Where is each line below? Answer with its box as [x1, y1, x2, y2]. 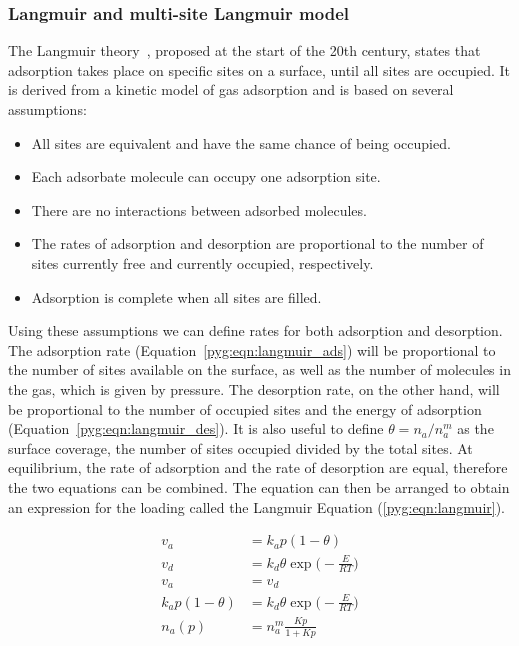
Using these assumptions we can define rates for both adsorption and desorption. [8, 320, 503, 341]
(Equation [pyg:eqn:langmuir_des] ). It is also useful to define [8, 418, 384, 439]
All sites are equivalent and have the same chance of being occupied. [31, 132, 451, 153]
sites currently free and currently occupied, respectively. [31, 252, 374, 273]
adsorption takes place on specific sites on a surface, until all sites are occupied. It [8, 59, 510, 80]
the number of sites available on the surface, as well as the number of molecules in [8, 359, 511, 380]
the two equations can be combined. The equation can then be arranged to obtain [8, 476, 510, 497]
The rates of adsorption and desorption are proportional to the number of [31, 233, 484, 254]
